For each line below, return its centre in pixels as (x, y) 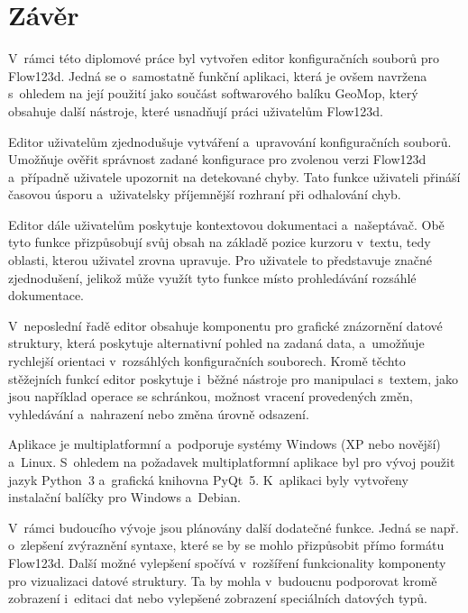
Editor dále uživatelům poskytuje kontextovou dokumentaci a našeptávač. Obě (226, 224)
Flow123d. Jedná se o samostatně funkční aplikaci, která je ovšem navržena (218, 75)
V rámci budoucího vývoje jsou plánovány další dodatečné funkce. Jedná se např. (234, 527)
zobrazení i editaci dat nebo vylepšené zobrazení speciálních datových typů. (218, 598)
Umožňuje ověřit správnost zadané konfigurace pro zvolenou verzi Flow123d (217, 159)
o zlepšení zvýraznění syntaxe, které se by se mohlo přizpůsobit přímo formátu (226, 545)
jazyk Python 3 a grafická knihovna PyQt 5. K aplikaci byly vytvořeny (208, 479)
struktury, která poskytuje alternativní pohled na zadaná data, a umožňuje (216, 343)
